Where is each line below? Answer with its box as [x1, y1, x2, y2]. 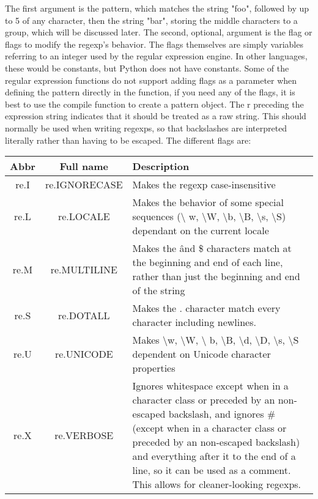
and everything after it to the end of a [132, 449, 296, 464]
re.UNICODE [54, 347, 113, 361]
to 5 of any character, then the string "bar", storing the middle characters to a [5, 13, 298, 26]
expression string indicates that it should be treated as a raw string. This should [5, 109, 306, 122]
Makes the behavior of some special [132, 195, 284, 210]
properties [132, 361, 176, 375]
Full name [59, 159, 109, 174]
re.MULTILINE [50, 262, 117, 276]
